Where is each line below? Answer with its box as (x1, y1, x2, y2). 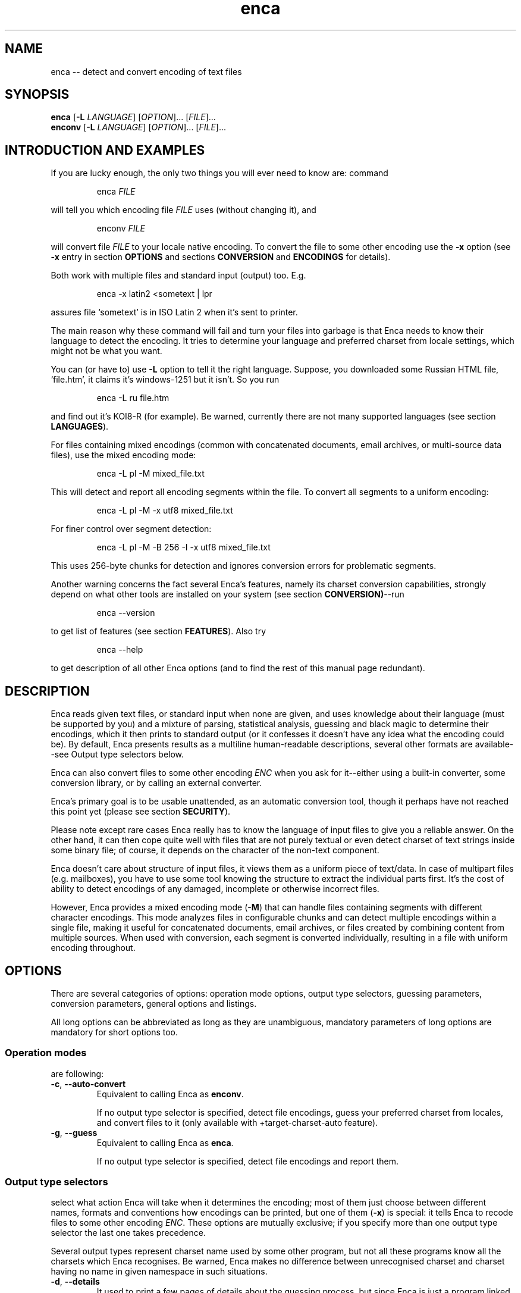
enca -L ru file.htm (96, 393, 170, 403)
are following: (51, 1068, 104, 1079)
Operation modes (5, 1047, 87, 1059)
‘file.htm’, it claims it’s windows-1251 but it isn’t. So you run (51, 374, 280, 385)
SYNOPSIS (5, 87, 70, 102)
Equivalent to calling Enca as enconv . (96, 1088, 244, 1099)
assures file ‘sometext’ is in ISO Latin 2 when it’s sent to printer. (51, 307, 298, 318)
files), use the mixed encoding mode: (51, 450, 196, 461)
